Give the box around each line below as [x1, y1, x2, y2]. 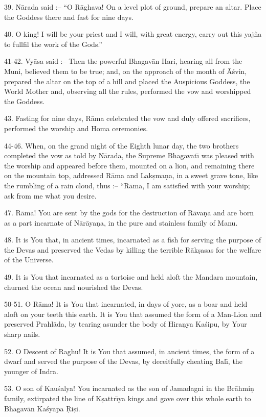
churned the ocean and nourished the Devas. [4, 281, 143, 292]
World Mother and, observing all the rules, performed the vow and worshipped [4, 86, 251, 96]
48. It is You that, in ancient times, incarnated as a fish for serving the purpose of [4, 234, 261, 245]
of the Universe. [4, 254, 54, 265]
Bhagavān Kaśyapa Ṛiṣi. [4, 403, 80, 413]
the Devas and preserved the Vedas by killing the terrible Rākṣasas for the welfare [4, 244, 261, 255]
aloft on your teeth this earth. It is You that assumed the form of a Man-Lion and [4, 308, 262, 319]
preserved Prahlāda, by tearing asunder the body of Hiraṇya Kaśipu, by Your [4, 318, 247, 329]
